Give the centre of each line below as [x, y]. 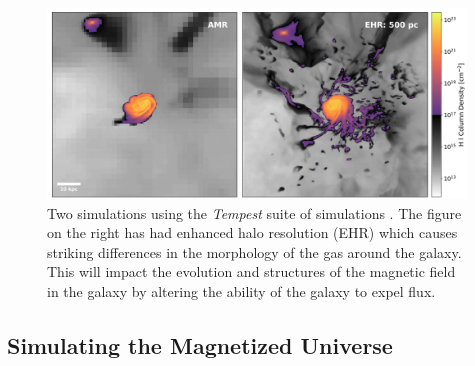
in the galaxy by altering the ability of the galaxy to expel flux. [241, 290]
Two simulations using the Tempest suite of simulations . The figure [254, 212]
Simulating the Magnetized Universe [200, 344]
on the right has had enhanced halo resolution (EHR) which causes [252, 232]
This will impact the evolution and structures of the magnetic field [251, 271]
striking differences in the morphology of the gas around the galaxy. [254, 251]
